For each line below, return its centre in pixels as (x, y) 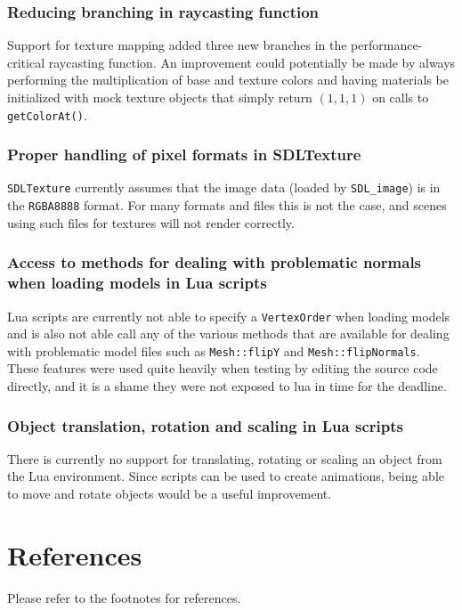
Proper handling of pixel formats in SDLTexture (184, 155)
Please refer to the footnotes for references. (124, 597)
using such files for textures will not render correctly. (151, 222)
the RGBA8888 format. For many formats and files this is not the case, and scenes (227, 205)
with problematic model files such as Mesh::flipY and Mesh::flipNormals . (214, 350)
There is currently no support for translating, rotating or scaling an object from (225, 458)
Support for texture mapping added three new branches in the (177, 45)
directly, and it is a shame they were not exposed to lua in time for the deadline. (227, 386)
